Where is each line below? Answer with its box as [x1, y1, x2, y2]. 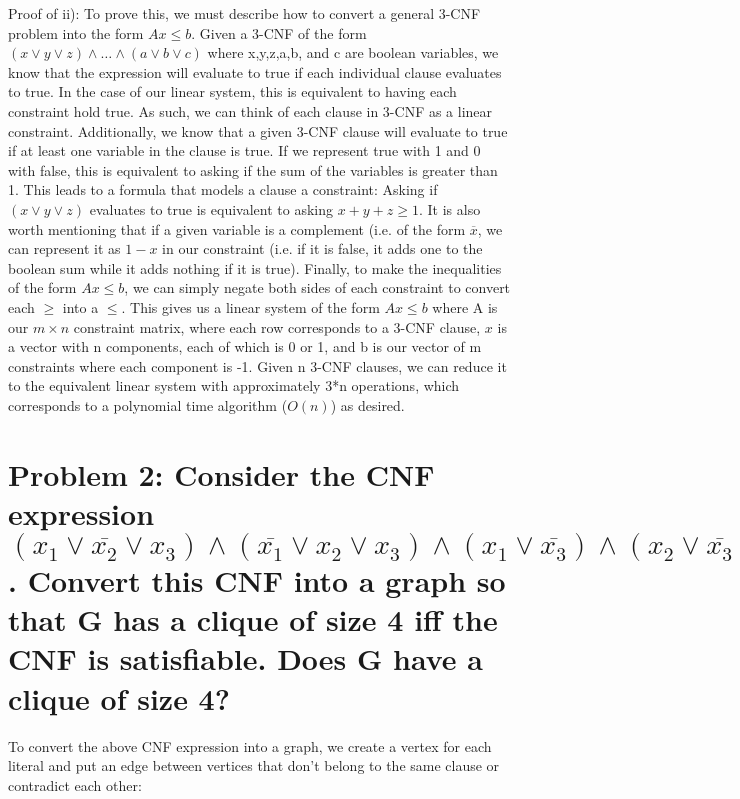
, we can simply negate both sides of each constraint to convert [124, 277, 511, 298]
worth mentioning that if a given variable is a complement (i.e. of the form [8, 218, 466, 239]
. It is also [418, 198, 481, 219]
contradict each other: [8, 774, 142, 795]
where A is [432, 296, 498, 317]
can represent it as [8, 238, 121, 259]
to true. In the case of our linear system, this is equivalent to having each [8, 81, 457, 102]
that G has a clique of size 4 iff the [8, 599, 498, 640]
